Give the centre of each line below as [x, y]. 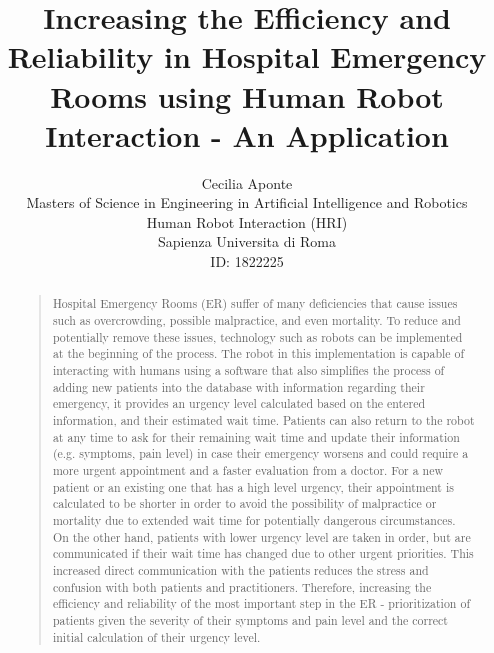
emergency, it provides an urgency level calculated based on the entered [239, 403]
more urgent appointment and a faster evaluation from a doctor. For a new [248, 470]
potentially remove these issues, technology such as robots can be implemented [257, 336]
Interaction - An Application [247, 134]
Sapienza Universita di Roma [247, 241]
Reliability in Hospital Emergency [247, 56]
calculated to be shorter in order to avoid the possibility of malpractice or [244, 503]
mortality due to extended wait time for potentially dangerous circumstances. [254, 519]
